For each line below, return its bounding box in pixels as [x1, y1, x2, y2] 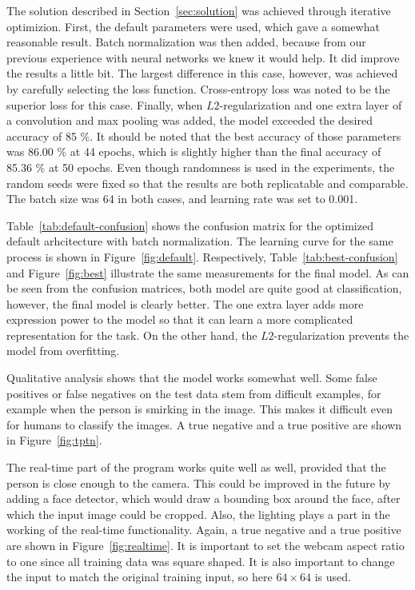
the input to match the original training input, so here [6, 568, 273, 585]
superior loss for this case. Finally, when [6, 96, 203, 113]
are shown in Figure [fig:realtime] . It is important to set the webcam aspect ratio [6, 537, 405, 553]
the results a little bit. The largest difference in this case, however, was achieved [6, 65, 398, 82]
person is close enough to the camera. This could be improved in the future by [6, 474, 391, 491]
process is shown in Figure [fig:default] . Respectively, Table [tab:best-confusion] [6, 248, 398, 265]
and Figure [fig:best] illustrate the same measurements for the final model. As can [6, 264, 409, 281]
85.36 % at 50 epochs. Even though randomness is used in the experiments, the [6, 158, 395, 175]
